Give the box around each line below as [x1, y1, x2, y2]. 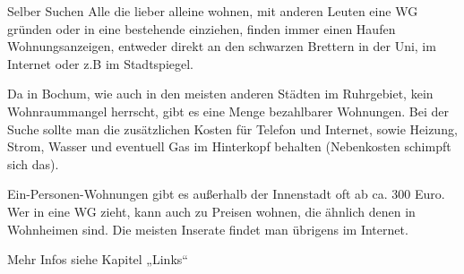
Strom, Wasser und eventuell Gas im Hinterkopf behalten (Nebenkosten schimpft [7, 137, 451, 156]
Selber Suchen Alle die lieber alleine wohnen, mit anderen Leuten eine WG [7, 2, 418, 20]
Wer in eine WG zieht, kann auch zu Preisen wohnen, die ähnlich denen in [7, 201, 416, 220]
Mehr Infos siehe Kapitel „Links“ [7, 250, 188, 269]
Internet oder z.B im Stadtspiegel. [7, 54, 194, 73]
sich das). [7, 154, 59, 173]
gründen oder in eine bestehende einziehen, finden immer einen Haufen [7, 19, 396, 38]
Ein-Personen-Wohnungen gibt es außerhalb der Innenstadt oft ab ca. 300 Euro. [7, 184, 445, 203]
